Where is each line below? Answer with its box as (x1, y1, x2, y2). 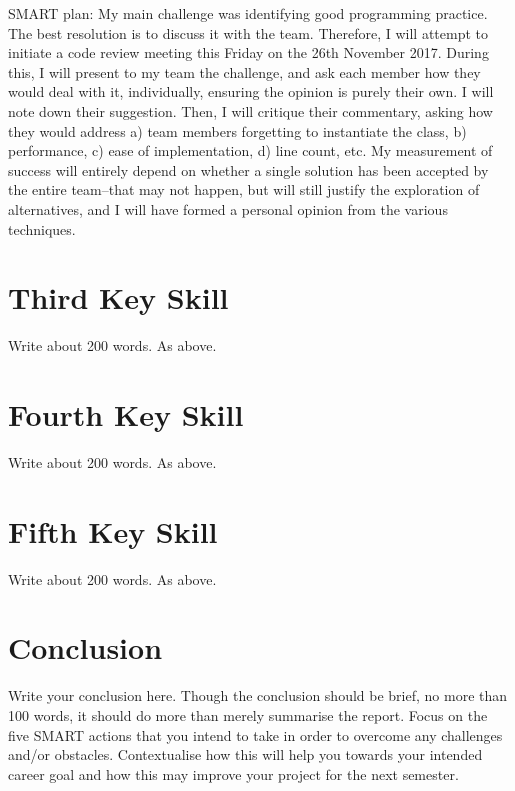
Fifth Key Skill (8, 510, 218, 551)
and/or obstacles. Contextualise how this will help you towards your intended (8, 744, 483, 765)
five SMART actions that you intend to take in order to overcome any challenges (8, 724, 503, 745)
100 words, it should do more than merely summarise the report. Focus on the (8, 705, 488, 725)
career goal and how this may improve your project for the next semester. (8, 763, 459, 784)
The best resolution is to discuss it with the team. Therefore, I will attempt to (8, 22, 489, 43)
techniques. (8, 218, 76, 239)
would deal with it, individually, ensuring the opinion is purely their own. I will (8, 81, 494, 102)
